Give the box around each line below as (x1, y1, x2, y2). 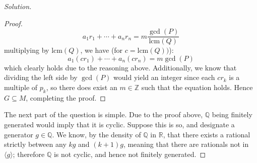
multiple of (4, 82, 38, 93)
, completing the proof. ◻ (26, 92, 106, 103)
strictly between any (4, 139, 67, 149)
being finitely (212, 109, 252, 120)
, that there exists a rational (163, 129, 250, 139)
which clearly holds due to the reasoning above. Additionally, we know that (4, 62, 237, 72)
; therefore (13, 148, 45, 159)
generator (4, 129, 33, 139)
